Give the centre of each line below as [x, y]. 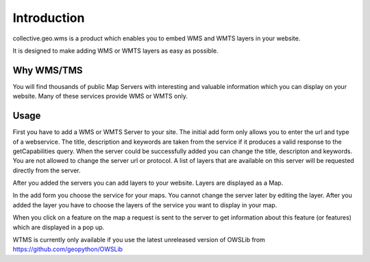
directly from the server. [47, 170]
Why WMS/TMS [48, 70]
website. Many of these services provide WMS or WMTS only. [100, 96]
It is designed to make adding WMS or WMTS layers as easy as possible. [115, 51]
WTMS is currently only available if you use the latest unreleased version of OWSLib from [139, 240]
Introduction [49, 18]
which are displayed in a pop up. [59, 227]
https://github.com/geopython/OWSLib [68, 249]
